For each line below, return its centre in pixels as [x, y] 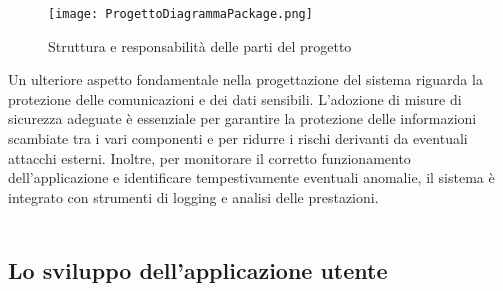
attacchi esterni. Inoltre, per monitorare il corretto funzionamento [209, 157]
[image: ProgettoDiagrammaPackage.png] [180, 14]
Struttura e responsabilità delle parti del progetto [200, 45]
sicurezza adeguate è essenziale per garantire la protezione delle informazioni [242, 118]
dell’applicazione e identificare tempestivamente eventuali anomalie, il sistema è [251, 177]
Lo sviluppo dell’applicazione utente [198, 270]
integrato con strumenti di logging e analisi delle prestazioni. [193, 196]
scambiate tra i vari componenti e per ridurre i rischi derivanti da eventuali [238, 138]
